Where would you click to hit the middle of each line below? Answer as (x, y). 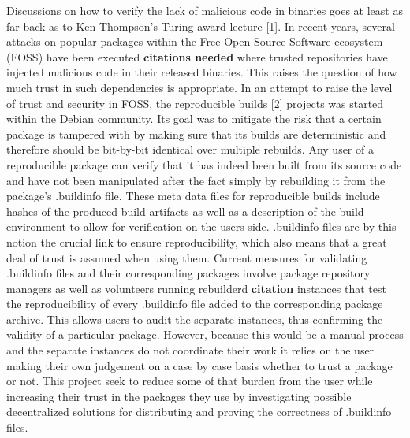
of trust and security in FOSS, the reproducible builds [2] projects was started (195, 103)
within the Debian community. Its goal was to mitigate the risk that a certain (194, 119)
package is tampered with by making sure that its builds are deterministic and (196, 134)
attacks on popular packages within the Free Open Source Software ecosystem (195, 41)
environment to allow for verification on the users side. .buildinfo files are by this (201, 226)
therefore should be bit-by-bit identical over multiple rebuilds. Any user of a (190, 149)
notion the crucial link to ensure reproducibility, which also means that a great (197, 241)
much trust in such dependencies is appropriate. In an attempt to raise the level (199, 87)
